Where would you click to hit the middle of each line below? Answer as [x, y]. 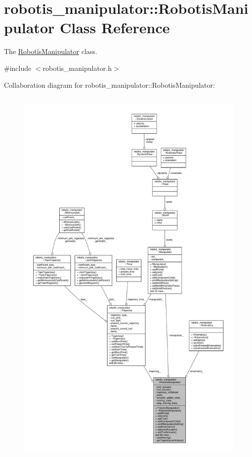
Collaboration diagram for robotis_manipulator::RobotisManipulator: [109, 85]
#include [18, 68]
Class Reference [115, 28]
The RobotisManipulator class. [51, 51]
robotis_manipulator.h [77, 68]
